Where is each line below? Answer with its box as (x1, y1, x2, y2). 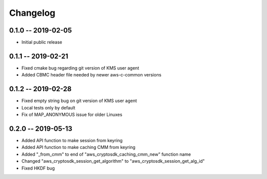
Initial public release (21, 39, 63, 45)
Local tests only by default (21, 105, 76, 110)
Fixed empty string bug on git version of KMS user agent (21, 98, 137, 104)
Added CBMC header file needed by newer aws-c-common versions (21, 72, 162, 78)
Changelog (9, 7, 55, 18)
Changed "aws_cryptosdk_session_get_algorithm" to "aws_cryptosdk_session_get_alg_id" (21, 158, 205, 164)
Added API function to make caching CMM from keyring (21, 144, 135, 150)
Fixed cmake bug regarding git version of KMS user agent (21, 65, 139, 71)
